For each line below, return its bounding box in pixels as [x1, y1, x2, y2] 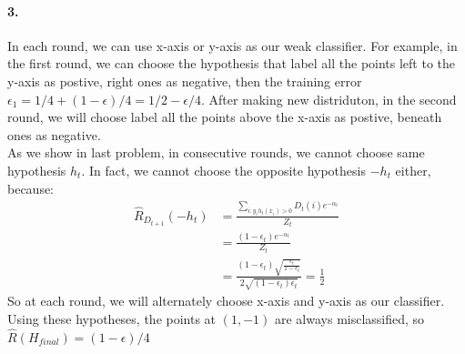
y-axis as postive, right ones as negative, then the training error [7, 71, 362, 90]
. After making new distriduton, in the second [200, 89, 457, 108]
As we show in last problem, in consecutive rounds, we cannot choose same [7, 143, 425, 162]
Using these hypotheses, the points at [7, 309, 217, 329]
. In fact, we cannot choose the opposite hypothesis [81, 160, 366, 179]
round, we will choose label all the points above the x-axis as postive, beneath [7, 107, 442, 126]
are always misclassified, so [274, 309, 425, 329]
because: [7, 178, 55, 197]
